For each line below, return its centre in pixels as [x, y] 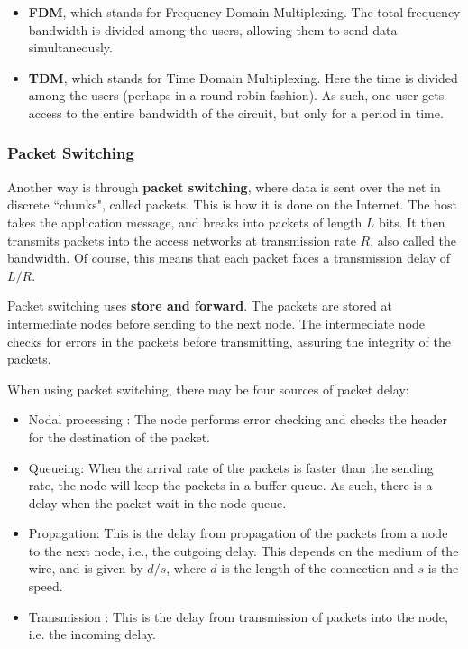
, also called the [413, 240]
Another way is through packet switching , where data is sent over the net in [224, 186]
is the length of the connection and [317, 568]
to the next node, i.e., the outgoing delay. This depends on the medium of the [243, 550]
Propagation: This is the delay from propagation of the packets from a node [238, 533]
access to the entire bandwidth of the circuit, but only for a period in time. [236, 112]
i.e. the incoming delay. [92, 634]
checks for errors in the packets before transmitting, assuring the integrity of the [229, 341]
